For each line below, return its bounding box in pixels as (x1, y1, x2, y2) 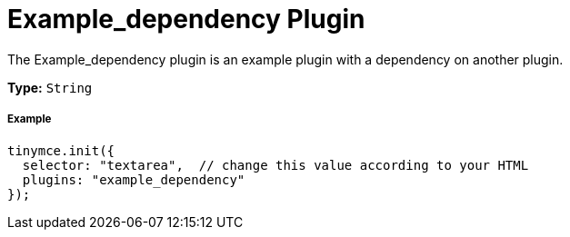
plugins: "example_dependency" (22, 172, 245, 187)
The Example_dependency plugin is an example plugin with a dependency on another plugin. (7, 51, 564, 67)
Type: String (7, 79, 93, 95)
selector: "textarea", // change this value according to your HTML (22, 157, 529, 173)
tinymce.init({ (7, 143, 115, 158)
